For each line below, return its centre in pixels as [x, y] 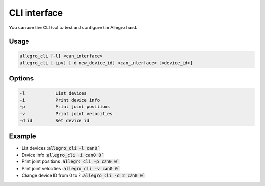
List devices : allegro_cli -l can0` [61, 148]
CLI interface [36, 13]
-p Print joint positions [65, 107]
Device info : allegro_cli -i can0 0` [63, 155]
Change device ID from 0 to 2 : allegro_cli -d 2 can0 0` [83, 175]
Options [22, 79]
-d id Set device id [54, 121]
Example [23, 136]
